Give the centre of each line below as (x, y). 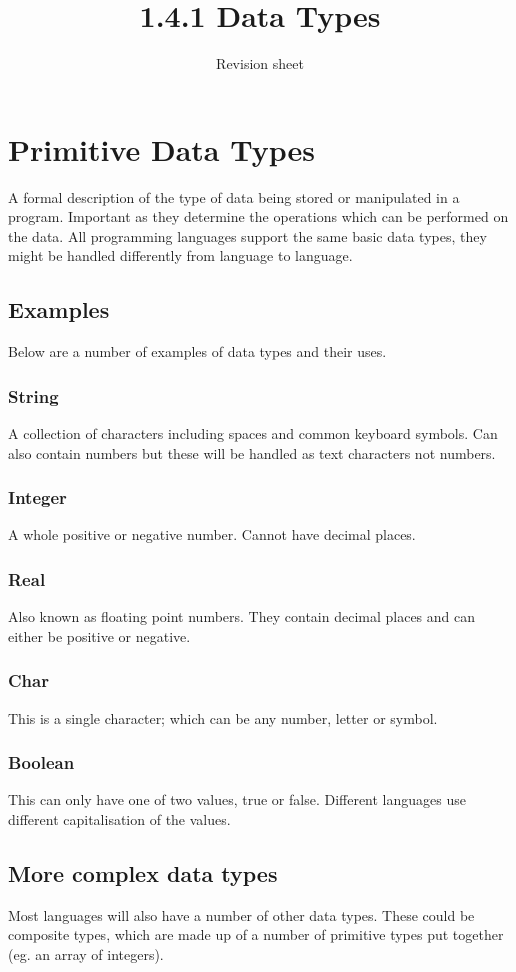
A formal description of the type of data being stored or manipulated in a (234, 196)
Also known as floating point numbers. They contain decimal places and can (242, 616)
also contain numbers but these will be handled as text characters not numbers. (252, 452)
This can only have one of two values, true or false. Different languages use (237, 799)
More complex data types (143, 873)
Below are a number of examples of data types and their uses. (197, 351)
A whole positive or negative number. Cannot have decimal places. (212, 534)
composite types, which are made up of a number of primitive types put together (256, 934)
